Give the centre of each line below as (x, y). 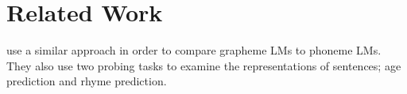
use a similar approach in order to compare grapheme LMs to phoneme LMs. (194, 50)
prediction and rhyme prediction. (87, 81)
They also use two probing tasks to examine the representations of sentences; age (204, 65)
